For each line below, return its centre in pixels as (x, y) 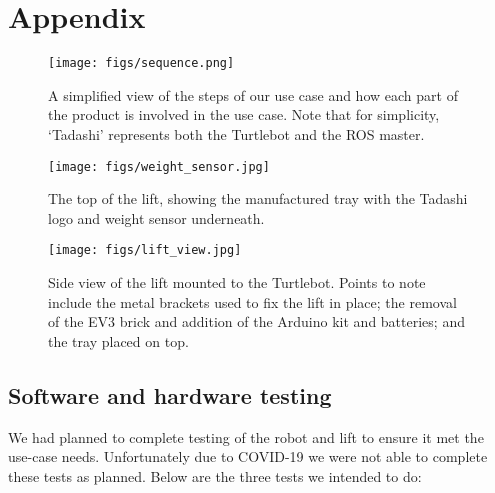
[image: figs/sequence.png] (141, 63)
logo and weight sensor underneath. (156, 217)
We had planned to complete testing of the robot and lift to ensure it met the (246, 436)
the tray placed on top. (118, 340)
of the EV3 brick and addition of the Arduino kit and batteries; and (256, 321)
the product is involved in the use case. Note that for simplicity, (244, 114)
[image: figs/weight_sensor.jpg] (159, 166)
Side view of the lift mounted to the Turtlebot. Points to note (237, 282)
